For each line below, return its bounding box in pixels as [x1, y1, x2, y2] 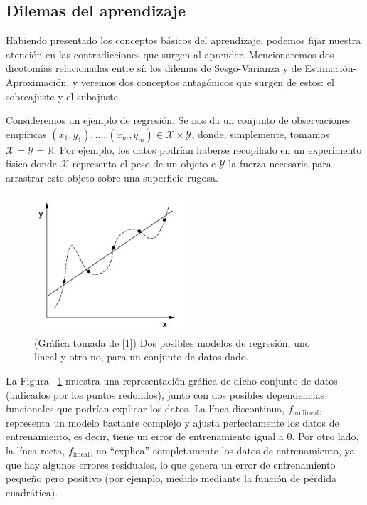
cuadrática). [6, 484, 58, 499]
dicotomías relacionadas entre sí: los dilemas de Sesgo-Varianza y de [6, 61, 302, 76]
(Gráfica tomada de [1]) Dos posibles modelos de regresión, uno [34, 335, 310, 350]
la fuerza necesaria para [228, 156, 331, 171]
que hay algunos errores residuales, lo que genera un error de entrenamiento [6, 457, 336, 472]
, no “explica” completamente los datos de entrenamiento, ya [90, 443, 355, 458]
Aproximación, [6, 74, 70, 89]
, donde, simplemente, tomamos [191, 126, 329, 141]
